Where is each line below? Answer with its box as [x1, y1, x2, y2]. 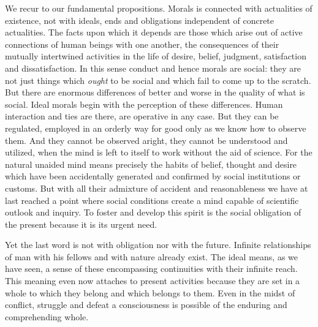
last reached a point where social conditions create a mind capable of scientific [5, 194, 299, 206]
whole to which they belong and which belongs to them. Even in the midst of [5, 286, 295, 299]
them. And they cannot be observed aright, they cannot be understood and [5, 133, 288, 146]
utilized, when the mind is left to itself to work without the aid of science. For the [5, 146, 312, 159]
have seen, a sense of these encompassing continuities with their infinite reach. [5, 262, 298, 275]
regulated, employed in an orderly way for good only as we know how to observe [5, 121, 306, 134]
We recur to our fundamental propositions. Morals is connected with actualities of [5, 2, 312, 14]
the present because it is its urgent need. [5, 217, 157, 230]
